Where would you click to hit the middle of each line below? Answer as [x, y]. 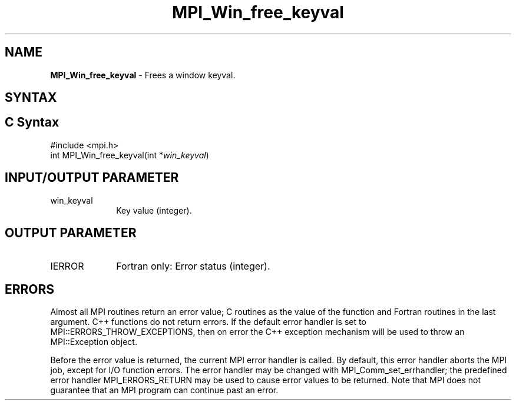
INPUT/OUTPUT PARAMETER [92, 178]
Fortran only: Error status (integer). [193, 266]
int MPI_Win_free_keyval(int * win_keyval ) [130, 155]
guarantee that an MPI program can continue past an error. [164, 390]
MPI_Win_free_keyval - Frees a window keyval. [143, 75]
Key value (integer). [154, 210]
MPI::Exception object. [94, 342]
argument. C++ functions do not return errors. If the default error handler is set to [208, 322]
